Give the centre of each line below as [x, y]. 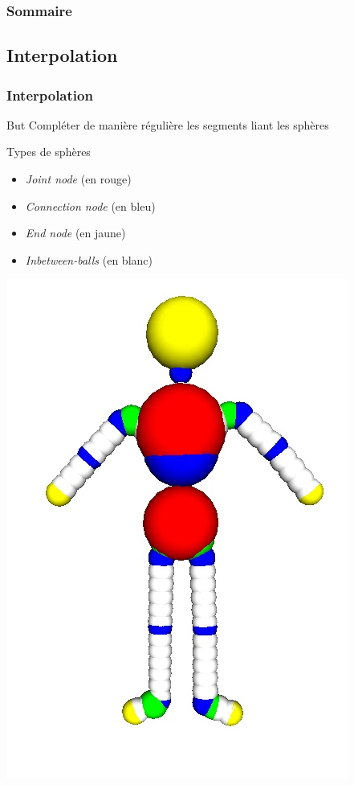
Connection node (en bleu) [90, 205]
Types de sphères [49, 152]
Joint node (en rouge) [78, 179]
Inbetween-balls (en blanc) [89, 259]
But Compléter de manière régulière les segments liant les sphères [168, 124]
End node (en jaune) [75, 233]
